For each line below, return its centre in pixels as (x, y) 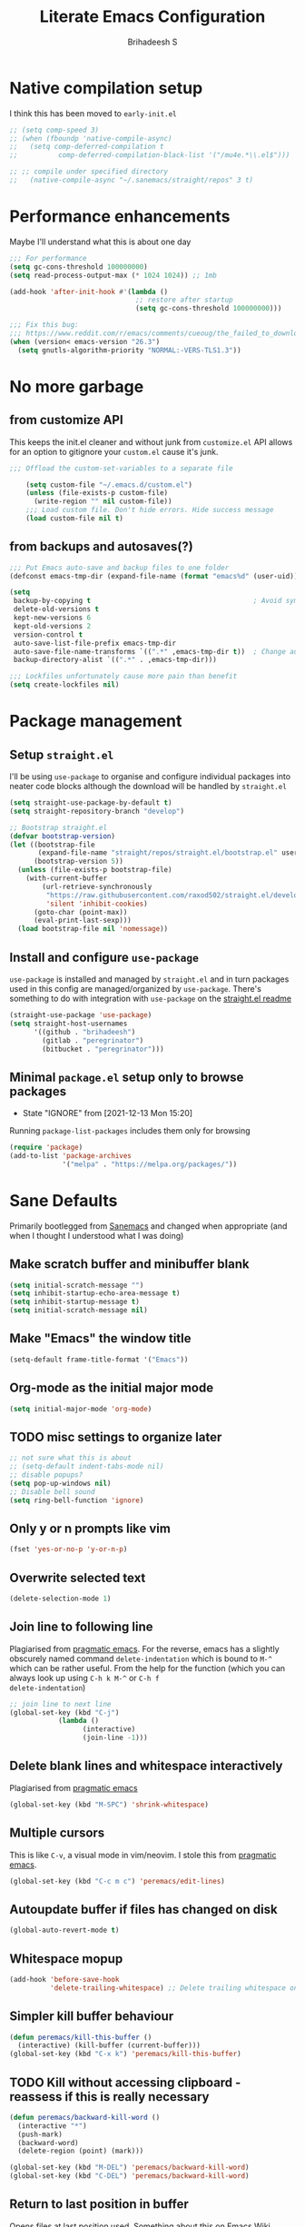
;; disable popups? (46, 1475)
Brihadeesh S (152, 42)
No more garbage (77, 386)
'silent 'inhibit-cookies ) (97, 904)
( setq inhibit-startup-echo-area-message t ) (95, 1293)
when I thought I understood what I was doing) (97, 1235)
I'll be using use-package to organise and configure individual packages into (150, 777)
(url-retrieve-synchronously (97, 886)
